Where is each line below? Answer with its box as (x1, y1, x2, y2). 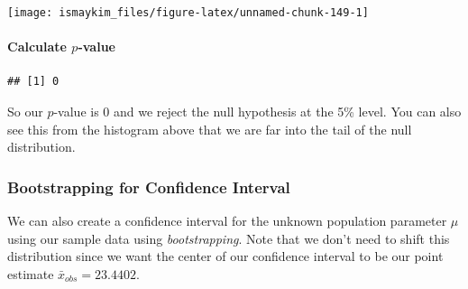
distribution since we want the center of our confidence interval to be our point (7, 247, 444, 266)
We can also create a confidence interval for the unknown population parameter (7, 211, 447, 230)
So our (7, 102, 43, 121)
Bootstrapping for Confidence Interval (7, 175, 290, 198)
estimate (7, 264, 54, 283)
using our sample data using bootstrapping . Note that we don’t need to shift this (7, 228, 450, 247)
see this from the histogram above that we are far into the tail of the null (7, 119, 412, 138)
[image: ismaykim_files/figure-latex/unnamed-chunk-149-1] (7, 6, 369, 19)
